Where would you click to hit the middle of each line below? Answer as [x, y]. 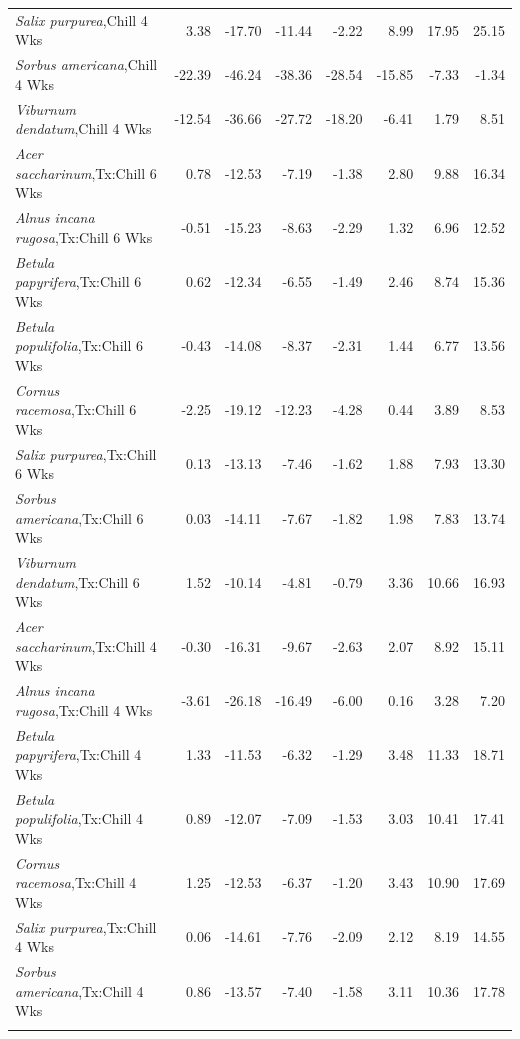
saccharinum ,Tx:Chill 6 [86, 172]
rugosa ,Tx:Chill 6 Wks [84, 236]
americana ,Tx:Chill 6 [79, 517]
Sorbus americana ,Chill [86, 64]
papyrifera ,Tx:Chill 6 [78, 281]
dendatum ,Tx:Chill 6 [77, 581]
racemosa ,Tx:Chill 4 [76, 882]
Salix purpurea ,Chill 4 [81, 19]
